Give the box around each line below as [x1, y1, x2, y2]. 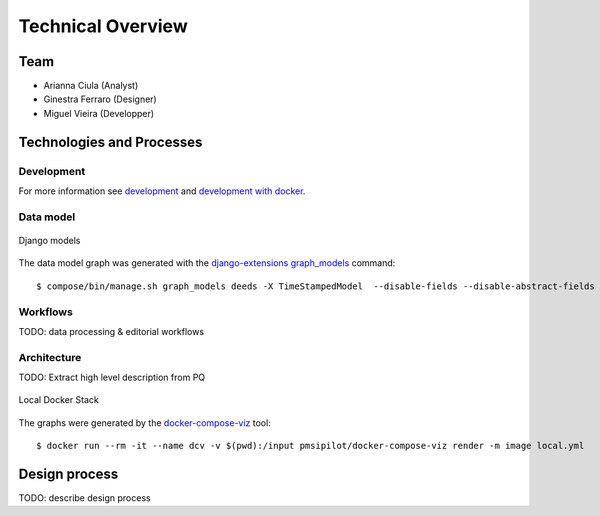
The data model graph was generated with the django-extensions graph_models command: [18, 257, 396, 269]
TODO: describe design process [18, 492, 151, 504]
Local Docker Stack [18, 394, 100, 406]
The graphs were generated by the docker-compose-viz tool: [18, 416, 272, 429]
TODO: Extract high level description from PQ [18, 371, 206, 384]
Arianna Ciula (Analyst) [43, 80, 139, 92]
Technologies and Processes [18, 133, 203, 150]
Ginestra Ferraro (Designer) [43, 93, 157, 105]
